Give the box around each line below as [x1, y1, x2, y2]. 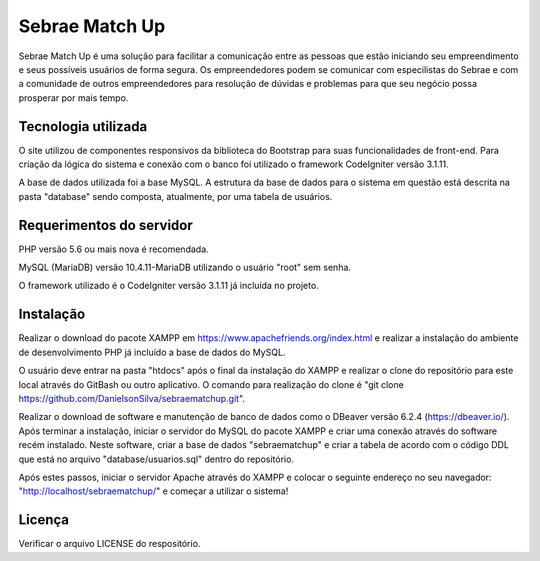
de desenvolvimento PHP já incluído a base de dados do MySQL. [18, 346, 286, 358]
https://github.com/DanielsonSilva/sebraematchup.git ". [18, 392, 245, 404]
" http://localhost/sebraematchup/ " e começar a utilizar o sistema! [18, 485, 289, 497]
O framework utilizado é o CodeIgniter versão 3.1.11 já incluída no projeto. [18, 280, 319, 292]
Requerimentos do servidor [18, 216, 194, 234]
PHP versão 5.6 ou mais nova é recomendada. [18, 243, 209, 255]
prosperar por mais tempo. [18, 91, 129, 104]
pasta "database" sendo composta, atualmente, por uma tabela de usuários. [18, 190, 333, 202]
